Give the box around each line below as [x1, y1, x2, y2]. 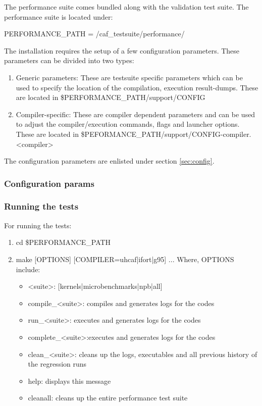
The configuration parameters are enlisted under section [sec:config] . [4, 156, 215, 166]
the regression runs [28, 359, 87, 369]
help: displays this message [28, 375, 111, 386]
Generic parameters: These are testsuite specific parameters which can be [16, 72, 243, 82]
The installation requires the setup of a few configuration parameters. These [4, 45, 240, 56]
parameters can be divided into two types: [4, 55, 134, 66]
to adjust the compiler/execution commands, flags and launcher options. [16, 119, 240, 129]
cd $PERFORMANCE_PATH [16, 237, 111, 247]
